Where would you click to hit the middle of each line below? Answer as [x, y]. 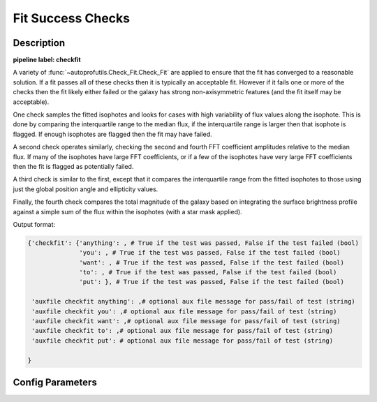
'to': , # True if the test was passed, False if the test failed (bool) [208, 273]
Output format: [34, 224]
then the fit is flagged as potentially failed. [73, 166]
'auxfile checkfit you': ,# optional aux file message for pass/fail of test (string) [184, 311]
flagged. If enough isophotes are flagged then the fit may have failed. [112, 134]
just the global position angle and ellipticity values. [86, 189]
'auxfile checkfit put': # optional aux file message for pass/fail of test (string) [183, 341]
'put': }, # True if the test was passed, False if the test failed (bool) [212, 282]
